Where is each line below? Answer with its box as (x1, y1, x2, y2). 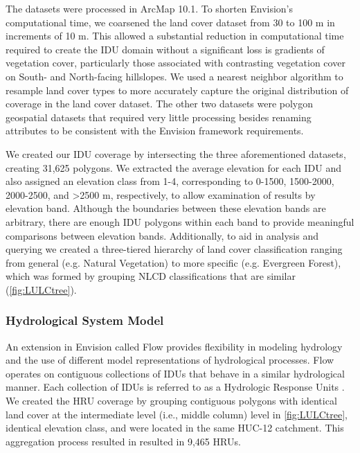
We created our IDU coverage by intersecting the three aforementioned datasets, (6, 146, 346, 161)
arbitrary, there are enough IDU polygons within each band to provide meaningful (6, 214, 354, 229)
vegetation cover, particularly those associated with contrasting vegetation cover (6, 55, 345, 70)
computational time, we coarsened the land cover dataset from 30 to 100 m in (6, 15, 335, 29)
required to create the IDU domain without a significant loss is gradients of (6, 42, 325, 56)
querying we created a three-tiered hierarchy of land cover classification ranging (6, 242, 343, 256)
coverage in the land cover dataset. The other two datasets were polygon (6, 96, 314, 111)
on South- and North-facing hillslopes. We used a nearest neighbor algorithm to (6, 69, 343, 83)
